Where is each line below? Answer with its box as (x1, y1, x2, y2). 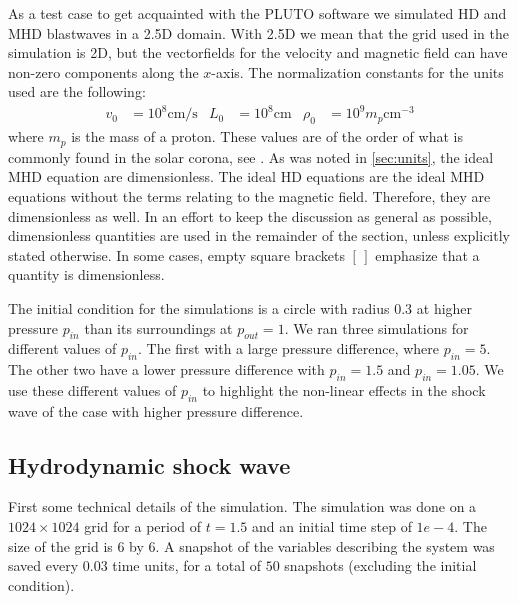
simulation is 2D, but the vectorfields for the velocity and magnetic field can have (8, 42, 508, 63)
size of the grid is (8, 535, 113, 556)
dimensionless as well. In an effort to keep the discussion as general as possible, (8, 205, 492, 226)
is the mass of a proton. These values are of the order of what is (71, 126, 463, 147)
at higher (416, 297, 473, 318)
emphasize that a (375, 244, 480, 265)
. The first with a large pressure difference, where (138, 338, 440, 359)
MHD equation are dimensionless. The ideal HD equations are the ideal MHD (8, 166, 485, 187)
